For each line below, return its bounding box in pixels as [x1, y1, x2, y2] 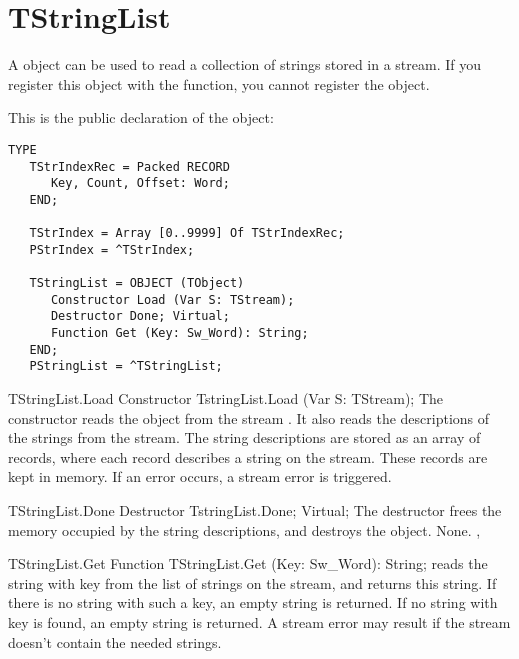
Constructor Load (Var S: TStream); [50, 292, 295, 307]
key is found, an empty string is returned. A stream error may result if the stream [8, 612, 511, 633]
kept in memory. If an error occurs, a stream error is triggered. [8, 466, 392, 487]
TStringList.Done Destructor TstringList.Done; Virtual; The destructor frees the [8, 500, 502, 521]
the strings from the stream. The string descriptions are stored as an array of [8, 427, 481, 448]
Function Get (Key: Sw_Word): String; [50, 326, 309, 341]
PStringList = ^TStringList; [29, 359, 223, 374]
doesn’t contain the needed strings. [8, 631, 222, 652]
